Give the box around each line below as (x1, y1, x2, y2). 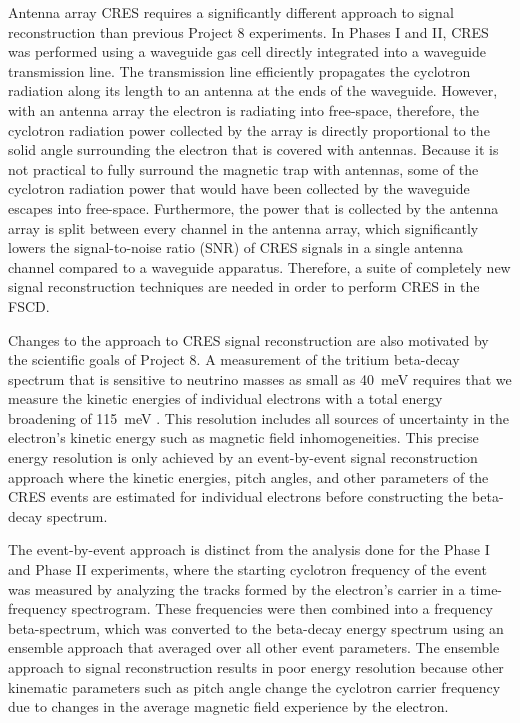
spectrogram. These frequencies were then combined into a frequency (71, 598, 493, 619)
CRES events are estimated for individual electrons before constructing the (8, 486, 468, 507)
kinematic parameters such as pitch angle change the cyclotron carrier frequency (8, 676, 501, 697)
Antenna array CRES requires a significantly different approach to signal (8, 2, 454, 22)
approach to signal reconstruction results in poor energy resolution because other (8, 657, 504, 677)
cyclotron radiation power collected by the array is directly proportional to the (8, 119, 490, 140)
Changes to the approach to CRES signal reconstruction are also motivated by (8, 329, 489, 350)
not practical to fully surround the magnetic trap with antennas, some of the (8, 158, 479, 179)
